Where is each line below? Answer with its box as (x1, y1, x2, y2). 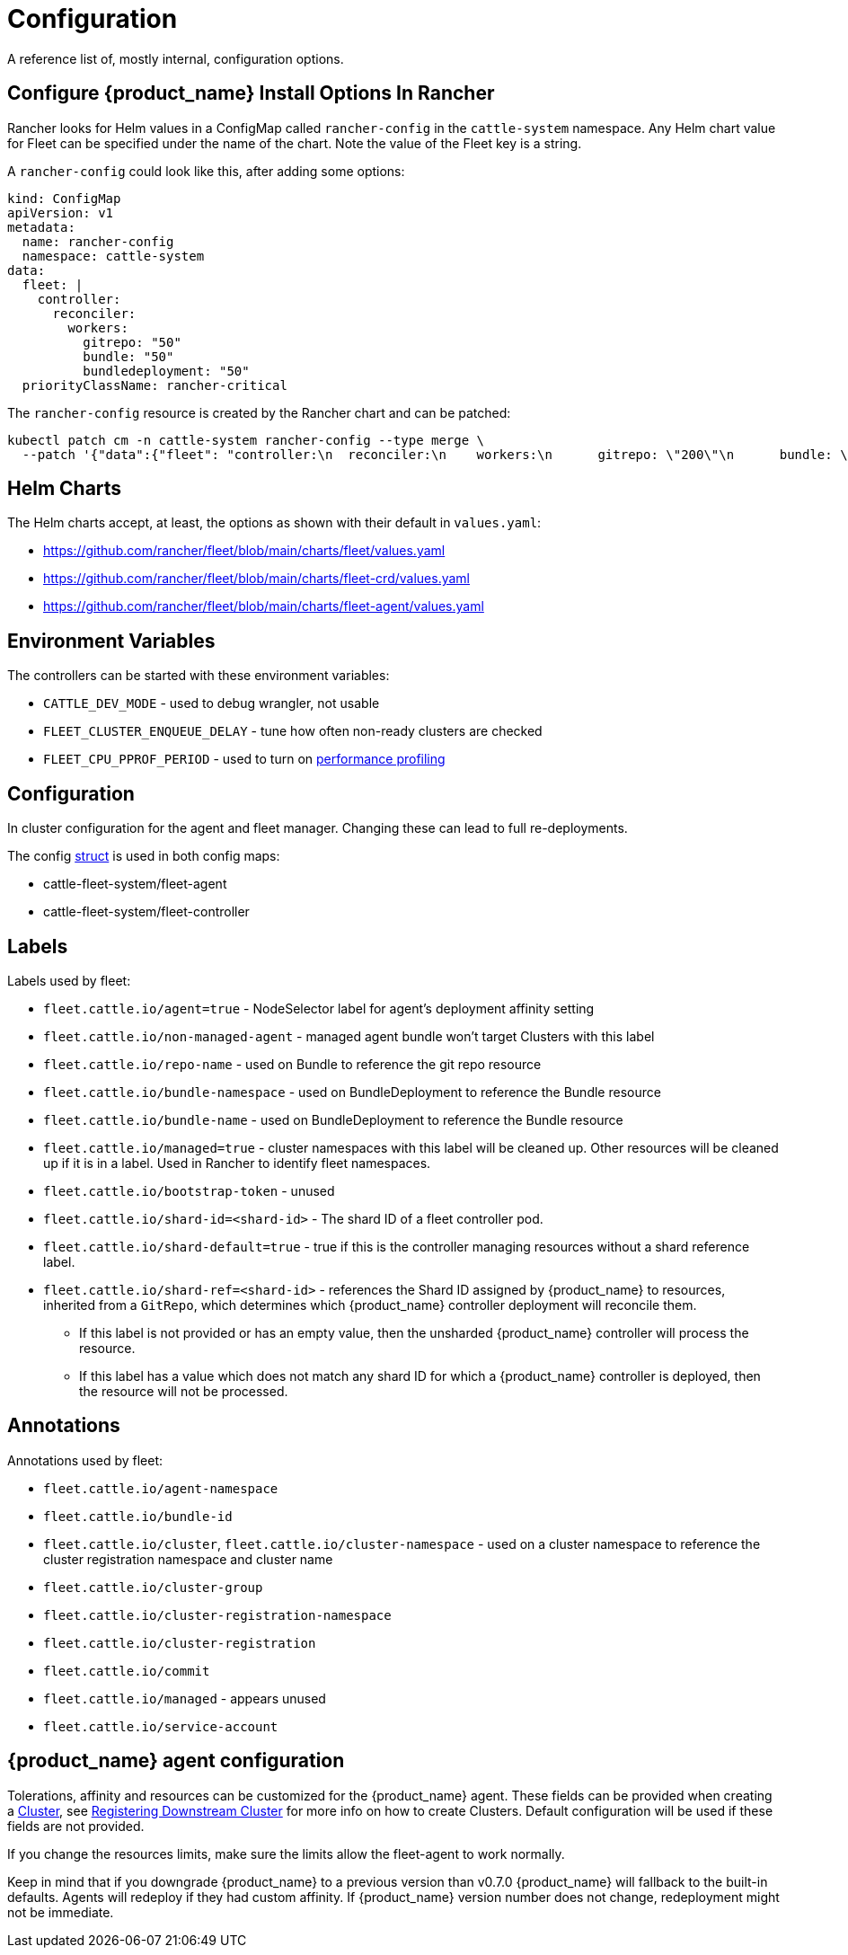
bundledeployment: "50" (83, 363, 250, 378)
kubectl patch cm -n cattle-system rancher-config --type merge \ (7, 432, 485, 447)
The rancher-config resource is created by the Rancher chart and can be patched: (7, 404, 511, 420)
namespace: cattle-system (22, 248, 205, 263)
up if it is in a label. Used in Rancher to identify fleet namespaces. (43, 1154, 431, 1171)
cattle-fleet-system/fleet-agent (43, 876, 227, 892)
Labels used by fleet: (7, 972, 131, 988)
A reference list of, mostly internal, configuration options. (7, 50, 344, 66)
